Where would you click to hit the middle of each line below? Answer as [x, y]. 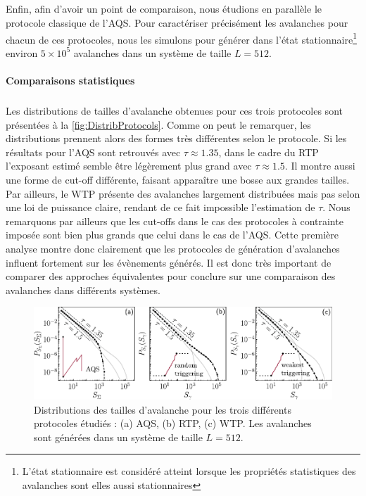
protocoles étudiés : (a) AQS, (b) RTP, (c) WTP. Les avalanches [173, 423]
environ [22, 52]
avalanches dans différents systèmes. [83, 290]
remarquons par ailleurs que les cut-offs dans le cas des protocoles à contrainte [175, 221]
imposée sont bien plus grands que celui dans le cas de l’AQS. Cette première [172, 235]
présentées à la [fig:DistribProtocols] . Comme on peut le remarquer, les [158, 124]
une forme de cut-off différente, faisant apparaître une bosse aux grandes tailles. [178, 179]
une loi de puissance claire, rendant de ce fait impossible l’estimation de [160, 207]
